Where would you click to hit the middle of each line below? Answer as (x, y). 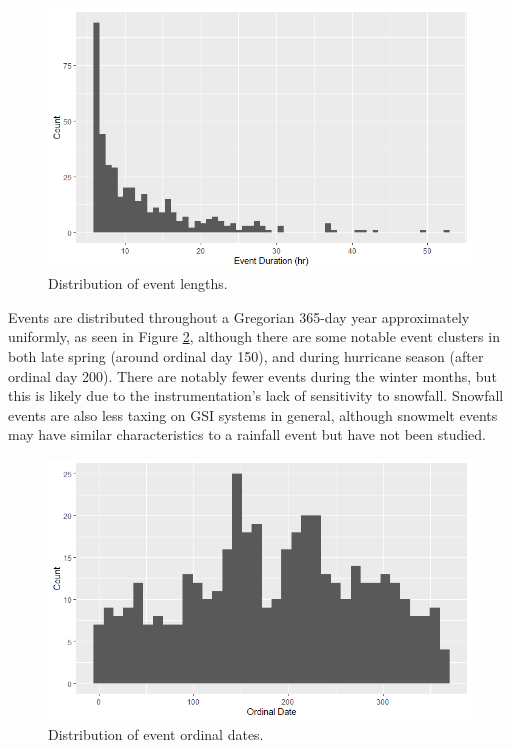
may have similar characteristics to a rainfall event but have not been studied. (247, 434)
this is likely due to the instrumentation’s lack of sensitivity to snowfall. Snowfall (256, 395)
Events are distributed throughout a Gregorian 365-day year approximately (239, 316)
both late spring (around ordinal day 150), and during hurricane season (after (246, 356)
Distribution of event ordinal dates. (156, 734)
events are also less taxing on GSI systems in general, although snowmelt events (253, 414)
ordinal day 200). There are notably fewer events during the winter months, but (252, 375)
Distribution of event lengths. (138, 283)
